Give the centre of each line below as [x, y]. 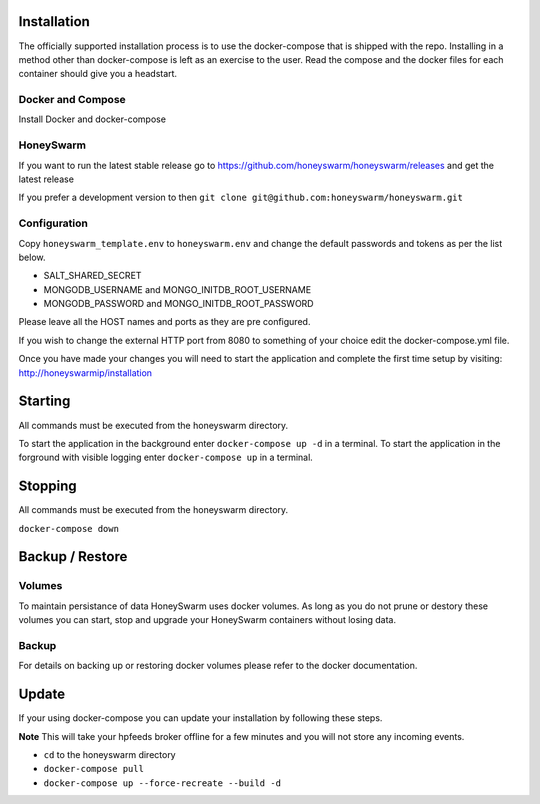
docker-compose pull [94, 769]
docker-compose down [69, 528]
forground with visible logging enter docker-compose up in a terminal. [166, 457]
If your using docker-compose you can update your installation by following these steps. [200, 718]
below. [32, 257]
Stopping [47, 486]
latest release [46, 179]
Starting [44, 401]
